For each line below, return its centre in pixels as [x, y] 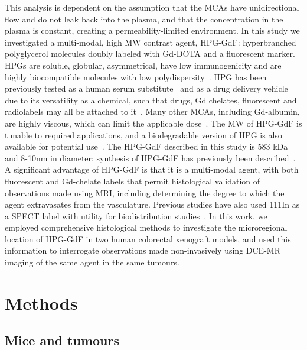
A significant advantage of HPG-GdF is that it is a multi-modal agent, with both [152, 169]
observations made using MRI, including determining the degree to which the [145, 192]
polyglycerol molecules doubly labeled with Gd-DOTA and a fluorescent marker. [150, 54]
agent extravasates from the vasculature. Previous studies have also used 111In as [152, 204]
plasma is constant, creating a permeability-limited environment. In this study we [152, 30]
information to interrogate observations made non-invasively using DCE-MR [143, 250]
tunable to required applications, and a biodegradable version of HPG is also [143, 135]
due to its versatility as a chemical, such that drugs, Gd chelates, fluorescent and [151, 100]
